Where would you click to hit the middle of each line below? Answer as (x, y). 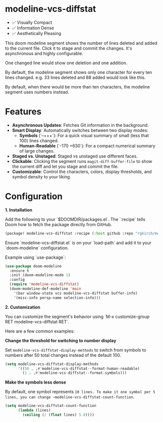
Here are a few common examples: (40, 331)
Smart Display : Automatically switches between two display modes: (80, 130)
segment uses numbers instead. (37, 92)
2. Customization (23, 307)
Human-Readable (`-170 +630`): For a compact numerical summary (87, 146)
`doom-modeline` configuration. (37, 248)
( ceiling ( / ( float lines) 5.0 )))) (58, 415)
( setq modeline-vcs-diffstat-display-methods (52, 364)
